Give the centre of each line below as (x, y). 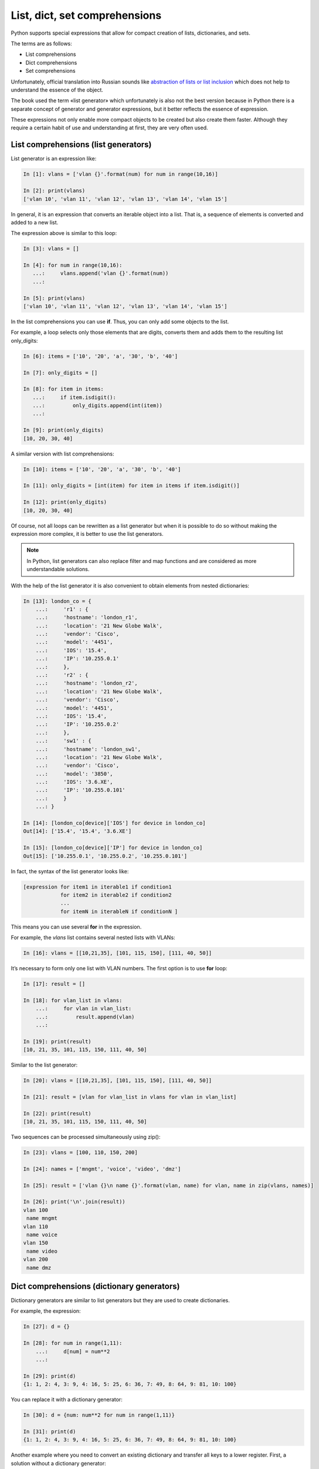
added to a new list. (35, 222)
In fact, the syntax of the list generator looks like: (70, 871)
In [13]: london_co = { (57, 601)
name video (42, 1251)
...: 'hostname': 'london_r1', (86, 618)
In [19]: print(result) (57, 1041)
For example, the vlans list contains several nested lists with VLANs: (93, 938)
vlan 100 (36, 1210)
